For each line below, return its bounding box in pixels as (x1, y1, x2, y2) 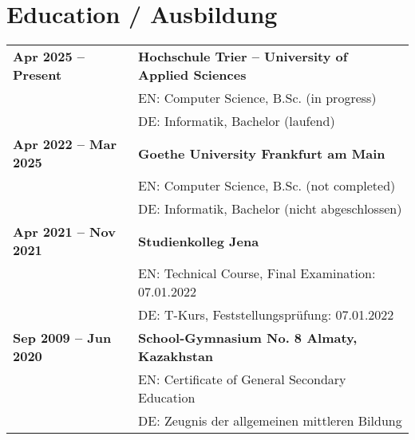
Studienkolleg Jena (138, 231, 259, 250)
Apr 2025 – (13, 47, 85, 66)
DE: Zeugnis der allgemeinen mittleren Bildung (138, 411, 402, 430)
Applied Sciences (138, 65, 247, 84)
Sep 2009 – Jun (13, 328, 112, 348)
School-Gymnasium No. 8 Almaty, (138, 328, 358, 348)
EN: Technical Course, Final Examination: (138, 264, 376, 283)
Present (13, 65, 62, 84)
